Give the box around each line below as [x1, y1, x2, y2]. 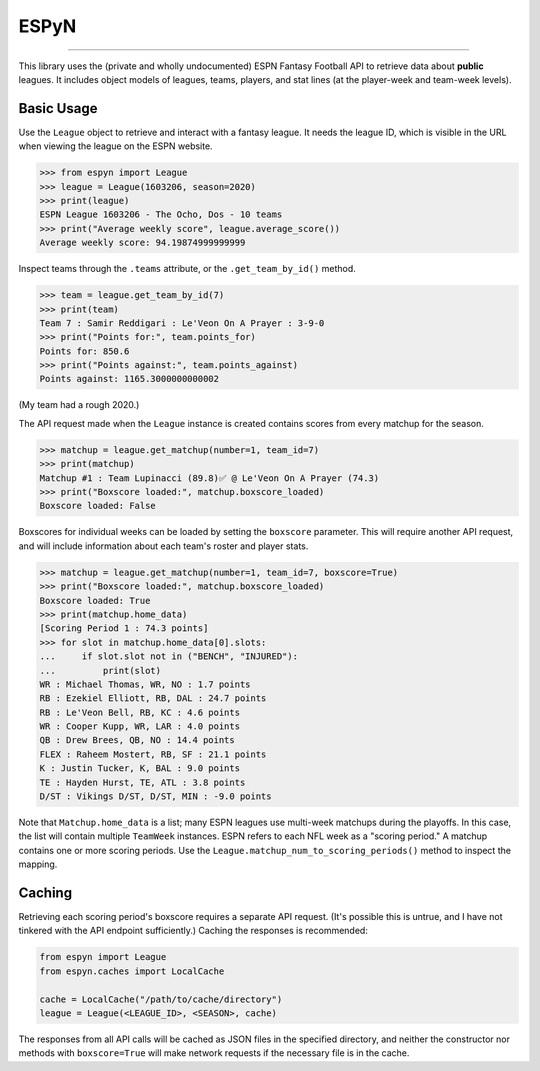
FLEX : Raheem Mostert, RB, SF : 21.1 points [39, 748, 267, 760]
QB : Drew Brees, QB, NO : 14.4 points [39, 735, 235, 746]
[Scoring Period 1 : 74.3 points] [39, 623, 209, 634]
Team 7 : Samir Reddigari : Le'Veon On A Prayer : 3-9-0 [39, 317, 325, 329]
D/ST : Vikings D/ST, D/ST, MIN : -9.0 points [39, 791, 272, 802]
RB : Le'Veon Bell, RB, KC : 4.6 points [39, 706, 240, 718]
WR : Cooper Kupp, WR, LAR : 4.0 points [39, 721, 240, 732]
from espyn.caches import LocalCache [39, 965, 225, 977]
